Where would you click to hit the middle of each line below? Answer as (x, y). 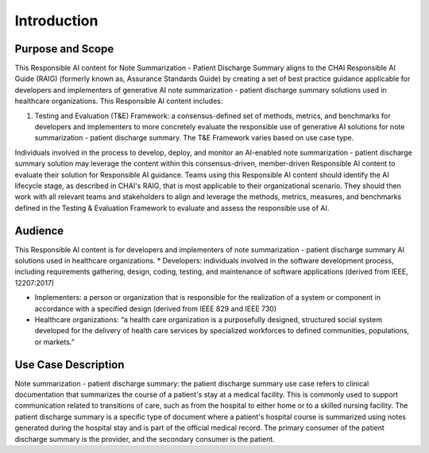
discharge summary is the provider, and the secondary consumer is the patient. (145, 439)
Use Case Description (70, 365)
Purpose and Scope (64, 49)
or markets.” (54, 342)
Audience (39, 230)
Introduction (56, 21)
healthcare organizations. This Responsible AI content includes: (119, 101)
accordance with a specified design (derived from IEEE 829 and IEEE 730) (156, 309)
